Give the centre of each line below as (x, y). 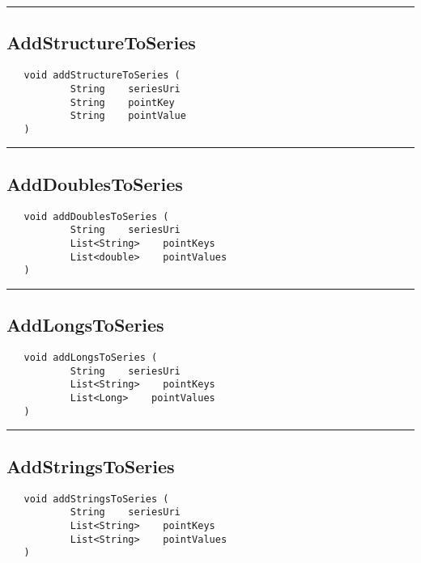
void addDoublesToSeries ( (96, 216)
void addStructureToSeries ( (102, 76)
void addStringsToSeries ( (96, 499)
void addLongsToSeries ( (91, 358)
